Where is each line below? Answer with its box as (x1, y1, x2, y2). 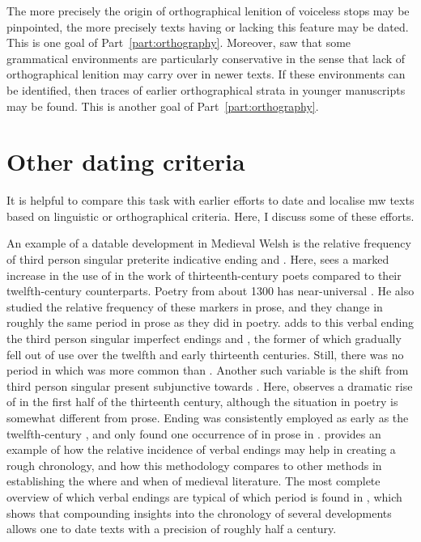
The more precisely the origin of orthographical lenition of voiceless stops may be (6, 2, 410, 19)
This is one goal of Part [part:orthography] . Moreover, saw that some (6, 34, 351, 51)
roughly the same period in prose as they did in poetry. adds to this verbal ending (6, 314, 415, 331)
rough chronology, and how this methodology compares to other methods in (6, 456, 382, 473)
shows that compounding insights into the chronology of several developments (6, 504, 392, 521)
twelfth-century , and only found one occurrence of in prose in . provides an (6, 425, 381, 442)
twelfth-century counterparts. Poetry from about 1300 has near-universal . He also (6, 282, 415, 299)
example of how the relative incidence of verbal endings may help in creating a (6, 441, 396, 458)
